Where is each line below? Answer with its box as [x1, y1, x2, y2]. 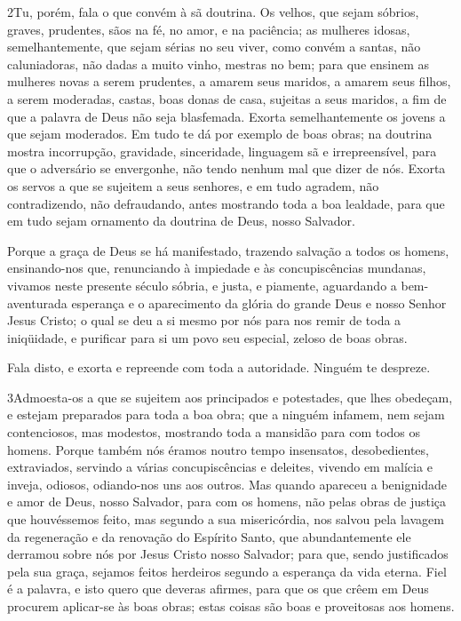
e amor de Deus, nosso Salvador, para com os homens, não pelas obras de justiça [7, 492, 447, 511]
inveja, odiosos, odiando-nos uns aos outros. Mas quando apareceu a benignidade [7, 474, 447, 493]
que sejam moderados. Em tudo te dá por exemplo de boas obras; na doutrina [7, 124, 433, 143]
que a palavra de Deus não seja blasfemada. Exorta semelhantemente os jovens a [7, 107, 446, 125]
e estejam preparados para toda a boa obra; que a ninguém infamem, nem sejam [7, 405, 445, 424]
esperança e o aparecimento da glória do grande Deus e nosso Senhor [71, 293, 447, 312]
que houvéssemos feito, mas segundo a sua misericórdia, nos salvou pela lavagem [7, 510, 444, 529]
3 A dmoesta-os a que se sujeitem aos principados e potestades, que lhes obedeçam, [7, 387, 453, 406]
